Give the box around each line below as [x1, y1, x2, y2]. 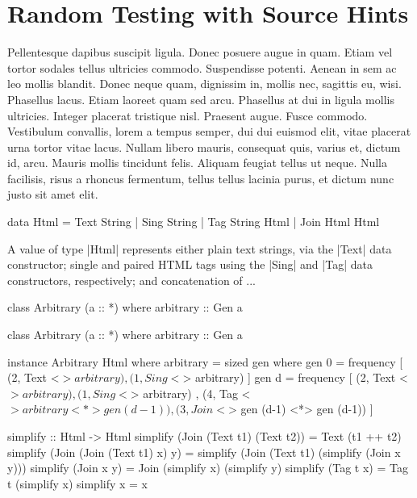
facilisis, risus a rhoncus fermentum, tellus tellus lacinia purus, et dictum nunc [7, 169, 394, 186]
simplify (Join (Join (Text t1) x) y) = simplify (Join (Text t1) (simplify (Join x [7, 443, 401, 460]
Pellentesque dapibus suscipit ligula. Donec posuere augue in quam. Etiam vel [7, 44, 393, 61]
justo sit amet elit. [7, 186, 98, 203]
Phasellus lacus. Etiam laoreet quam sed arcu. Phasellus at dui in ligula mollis [7, 90, 394, 107]
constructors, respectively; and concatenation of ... [7, 271, 256, 288]
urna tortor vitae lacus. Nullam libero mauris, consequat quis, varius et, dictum [7, 138, 401, 155]
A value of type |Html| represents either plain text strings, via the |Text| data [7, 240, 392, 257]
